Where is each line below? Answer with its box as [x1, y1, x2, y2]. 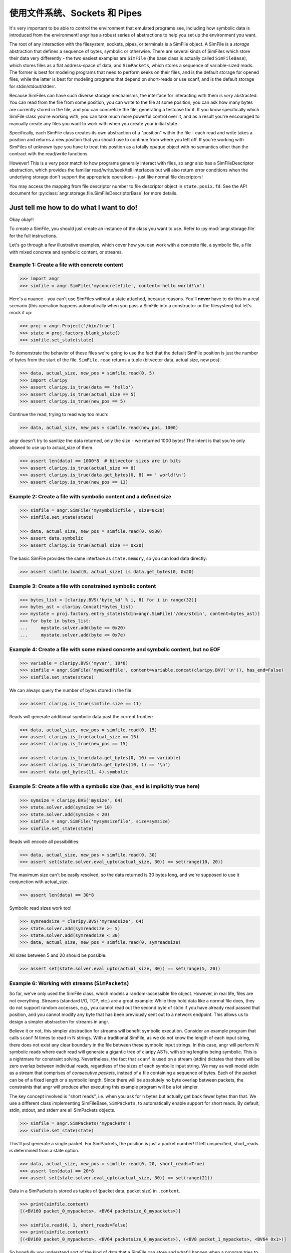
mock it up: [9, 310, 33, 316]
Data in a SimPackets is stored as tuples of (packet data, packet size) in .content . [9, 1188, 180, 1194]
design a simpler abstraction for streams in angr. [9, 1018, 110, 1024]
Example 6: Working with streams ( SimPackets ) [9, 980, 129, 987]
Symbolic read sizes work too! [9, 905, 72, 911]
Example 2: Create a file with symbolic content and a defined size [9, 493, 171, 500]
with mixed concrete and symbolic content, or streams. [9, 249, 123, 255]
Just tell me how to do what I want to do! [9, 203, 138, 212]
